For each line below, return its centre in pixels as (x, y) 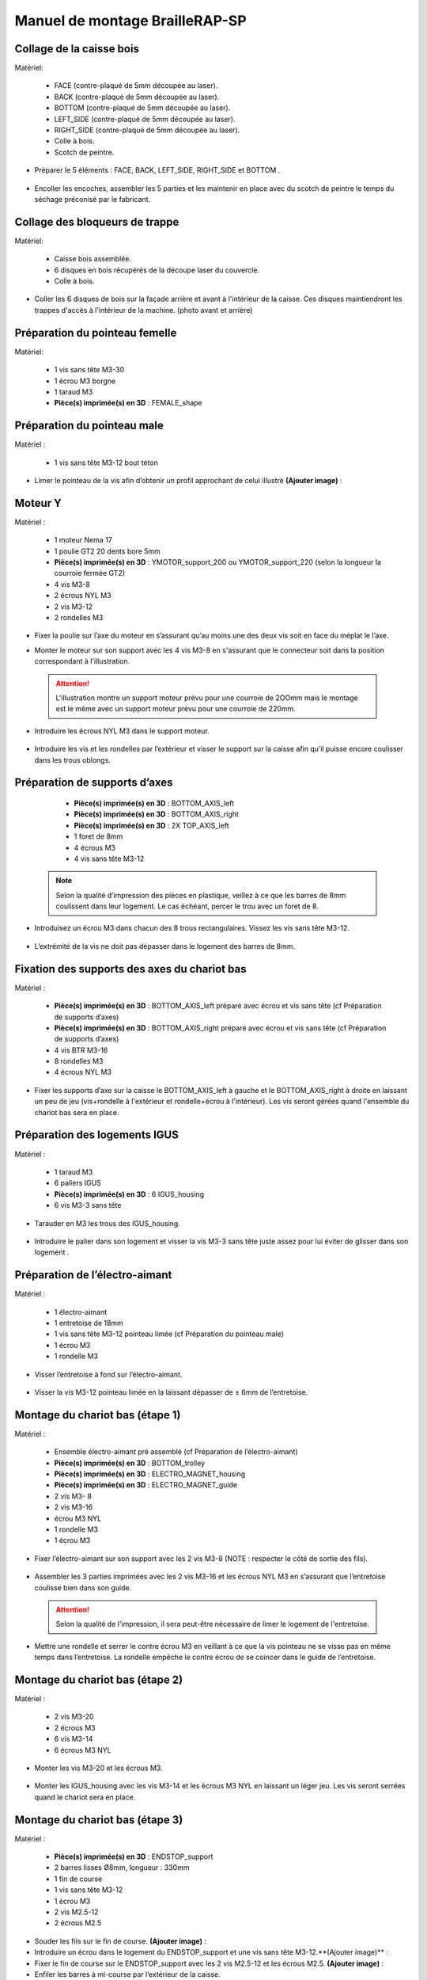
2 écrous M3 (75, 1727)
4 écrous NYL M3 (83, 1072)
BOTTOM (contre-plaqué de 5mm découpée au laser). (142, 108)
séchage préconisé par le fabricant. (93, 199)
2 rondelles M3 (79, 618)
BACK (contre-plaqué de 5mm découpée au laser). (137, 97)
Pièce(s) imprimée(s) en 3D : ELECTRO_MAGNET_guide (145, 1485)
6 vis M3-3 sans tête (88, 1205)
